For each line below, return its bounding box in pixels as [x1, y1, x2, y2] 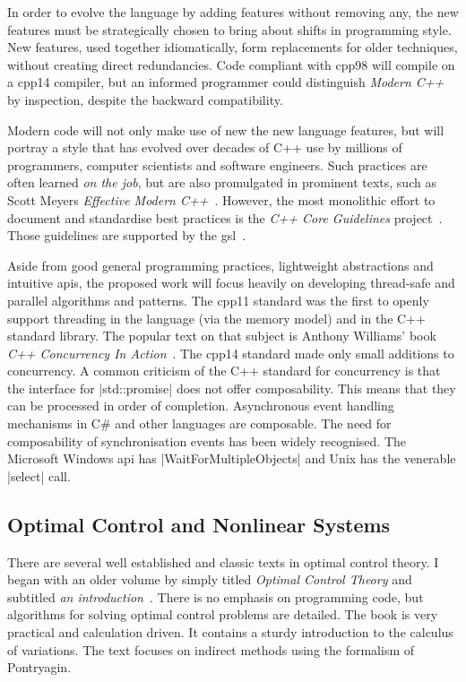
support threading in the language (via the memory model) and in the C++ [7, 308, 426, 327]
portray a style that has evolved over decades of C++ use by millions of [7, 138, 402, 157]
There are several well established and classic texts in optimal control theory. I [7, 552, 439, 571]
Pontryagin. [7, 658, 72, 677]
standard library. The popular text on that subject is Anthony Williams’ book [7, 326, 436, 345]
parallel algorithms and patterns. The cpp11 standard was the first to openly [7, 290, 429, 309]
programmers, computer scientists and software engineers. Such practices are [7, 155, 427, 174]
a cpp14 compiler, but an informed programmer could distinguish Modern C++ [7, 73, 444, 91]
